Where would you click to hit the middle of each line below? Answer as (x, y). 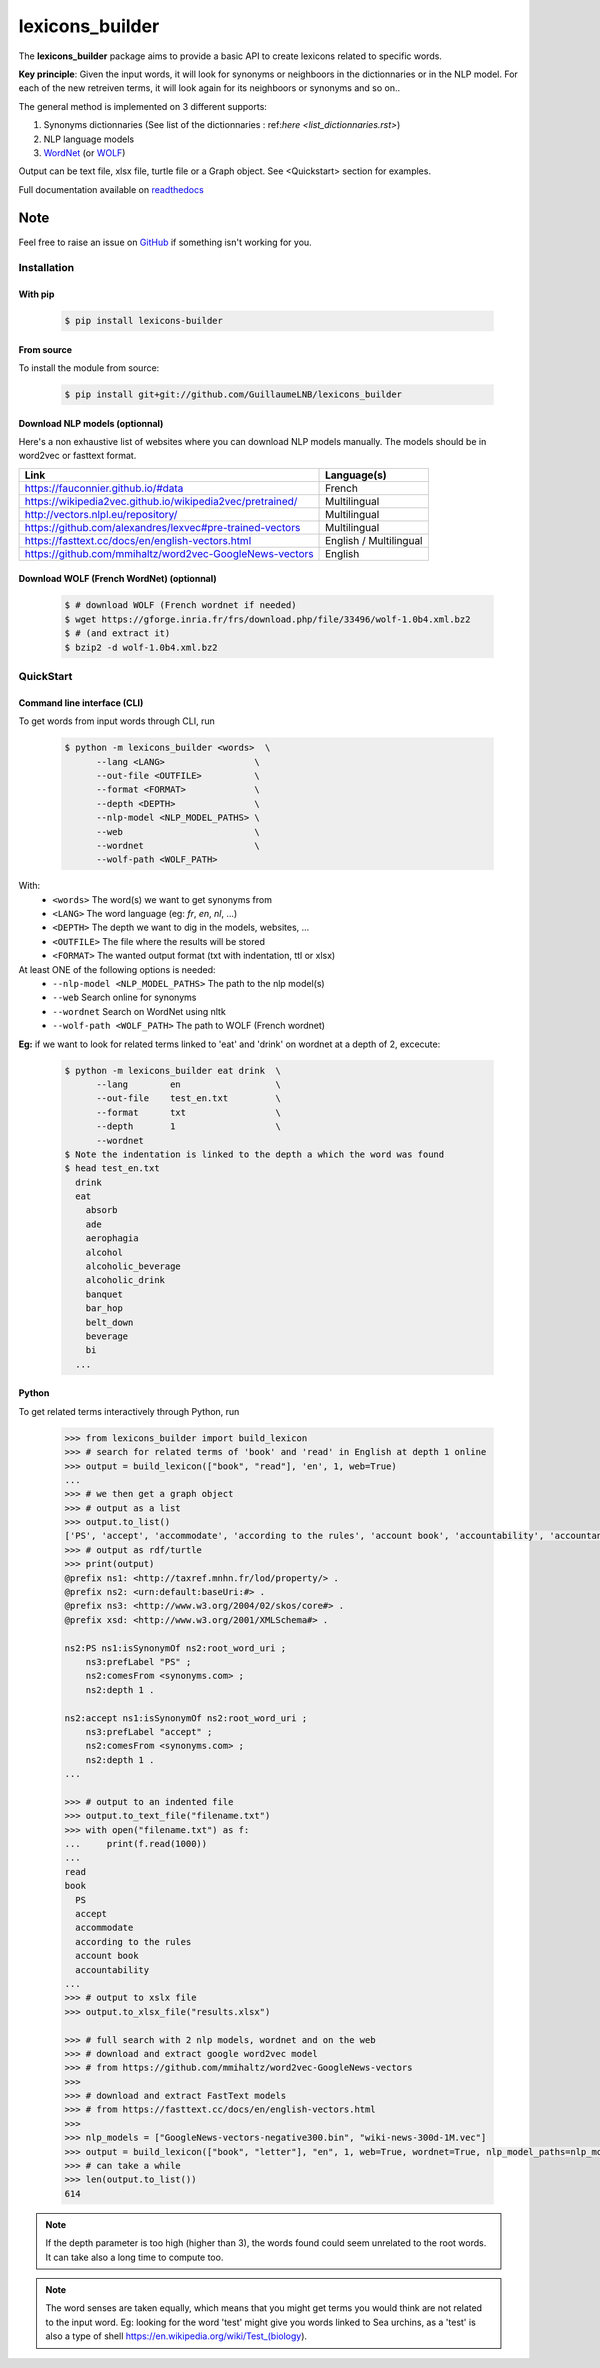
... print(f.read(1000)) (136, 1844)
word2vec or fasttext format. (77, 456)
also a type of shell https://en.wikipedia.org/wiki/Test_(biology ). (176, 2336)
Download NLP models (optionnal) (91, 423)
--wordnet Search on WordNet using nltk (139, 1011)
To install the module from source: (89, 368)
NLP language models (89, 139)
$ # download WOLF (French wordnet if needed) (180, 605)
